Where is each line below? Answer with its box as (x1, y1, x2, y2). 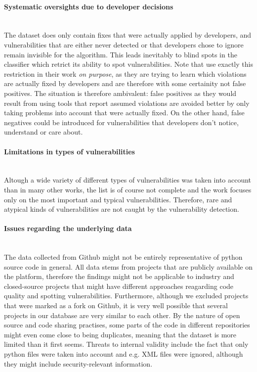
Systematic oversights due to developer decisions (4, 1, 173, 11)
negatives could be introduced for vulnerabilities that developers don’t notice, (4, 117, 239, 127)
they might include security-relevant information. (4, 358, 153, 369)
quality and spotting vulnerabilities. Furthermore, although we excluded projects (4, 290, 249, 301)
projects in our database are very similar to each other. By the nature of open (4, 310, 240, 320)
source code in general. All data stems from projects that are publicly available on (4, 261, 253, 272)
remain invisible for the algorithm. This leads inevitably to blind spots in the (4, 49, 237, 59)
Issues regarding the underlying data (4, 223, 132, 233)
